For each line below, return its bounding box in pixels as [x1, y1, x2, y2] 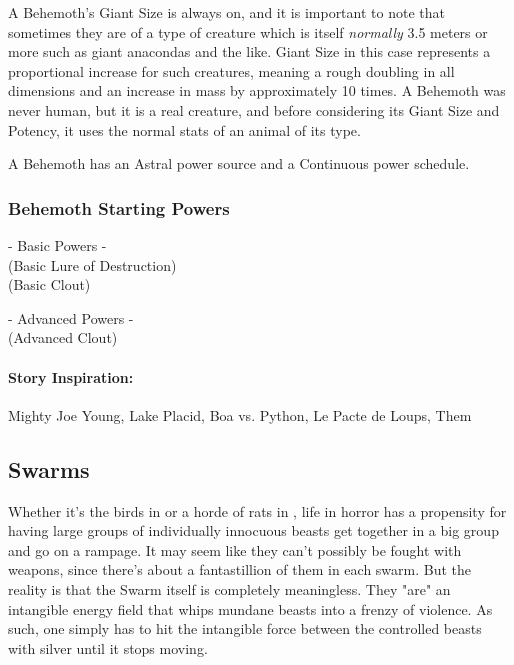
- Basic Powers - [8, 234, 107, 255]
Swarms [8, 453, 90, 484]
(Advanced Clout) [8, 327, 118, 348]
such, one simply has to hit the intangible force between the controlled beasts [8, 618, 482, 639]
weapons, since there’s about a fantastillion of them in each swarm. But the [8, 559, 472, 580]
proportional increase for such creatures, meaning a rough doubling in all [8, 60, 455, 81]
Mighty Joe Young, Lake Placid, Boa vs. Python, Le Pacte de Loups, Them [8, 404, 472, 425]
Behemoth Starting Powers [8, 195, 230, 220]
